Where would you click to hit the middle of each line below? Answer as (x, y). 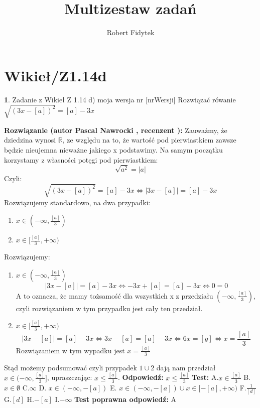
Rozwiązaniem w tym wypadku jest (70, 350)
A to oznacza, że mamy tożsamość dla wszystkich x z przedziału (114, 295)
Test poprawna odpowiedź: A (125, 399)
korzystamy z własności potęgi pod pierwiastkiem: (81, 159)
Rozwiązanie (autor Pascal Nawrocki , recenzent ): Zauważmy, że (116, 130)
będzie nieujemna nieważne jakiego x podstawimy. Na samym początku (113, 149)
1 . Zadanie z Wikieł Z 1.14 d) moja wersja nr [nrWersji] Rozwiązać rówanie (120, 99)
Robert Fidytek (131, 32)
